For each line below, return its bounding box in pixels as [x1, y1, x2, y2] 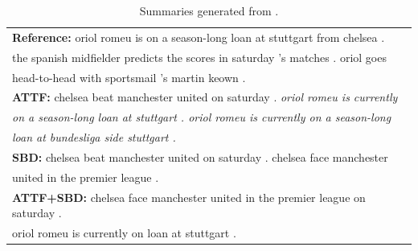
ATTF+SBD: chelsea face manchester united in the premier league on [12, 188, 366, 205]
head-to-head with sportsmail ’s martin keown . [12, 68, 246, 85]
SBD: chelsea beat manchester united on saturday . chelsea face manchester [12, 148, 388, 165]
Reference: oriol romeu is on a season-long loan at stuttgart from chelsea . [12, 28, 385, 45]
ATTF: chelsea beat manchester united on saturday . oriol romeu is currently [12, 88, 398, 105]
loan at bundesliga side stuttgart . [12, 129, 176, 146]
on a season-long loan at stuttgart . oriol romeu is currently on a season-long [12, 109, 391, 125]
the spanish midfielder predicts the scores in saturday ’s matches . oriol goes [12, 48, 387, 65]
